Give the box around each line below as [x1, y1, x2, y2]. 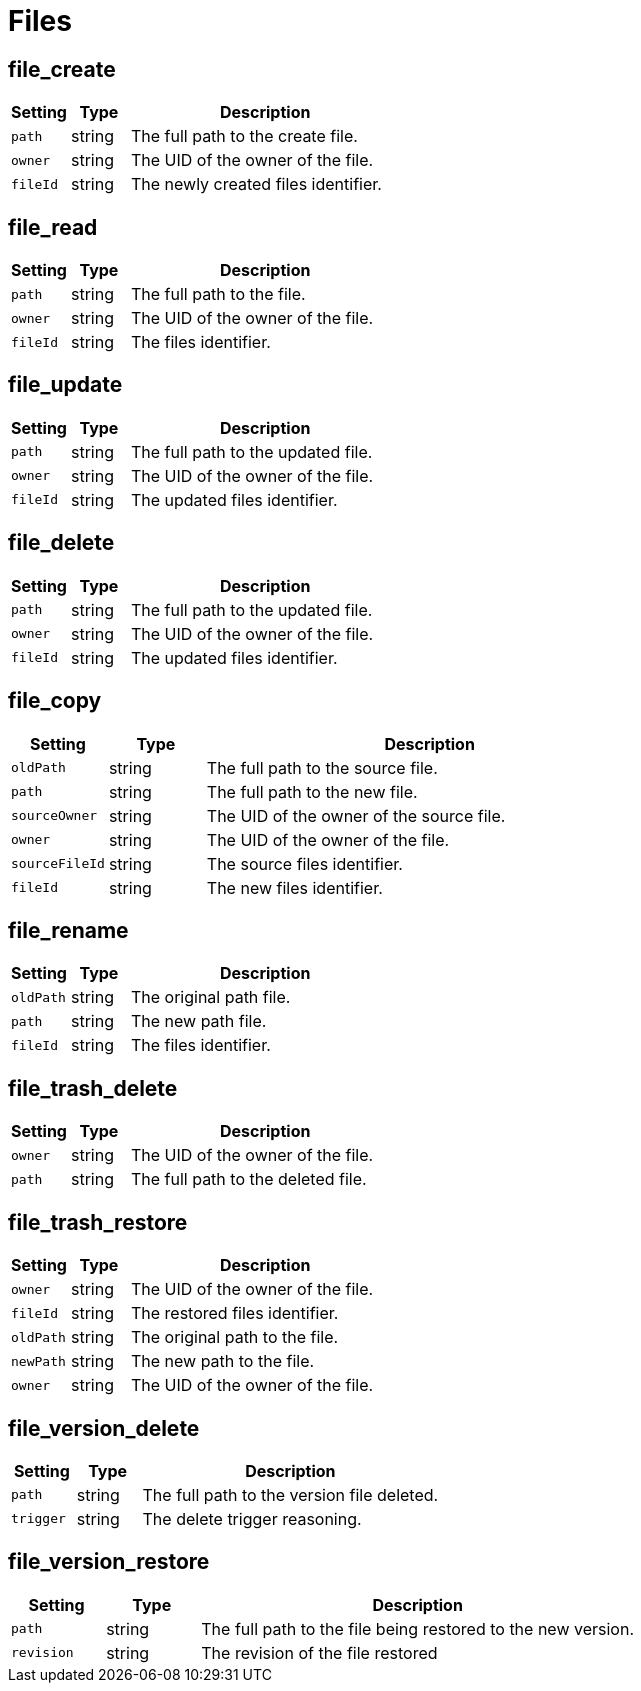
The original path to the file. [130, 1327, 339, 1348]
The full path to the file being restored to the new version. [201, 1618, 634, 1639]
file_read [8, 214, 98, 240]
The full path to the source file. [206, 757, 438, 778]
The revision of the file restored [201, 1642, 438, 1663]
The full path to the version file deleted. [142, 1484, 439, 1505]
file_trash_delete [8, 1075, 178, 1101]
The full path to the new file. [206, 781, 418, 802]
